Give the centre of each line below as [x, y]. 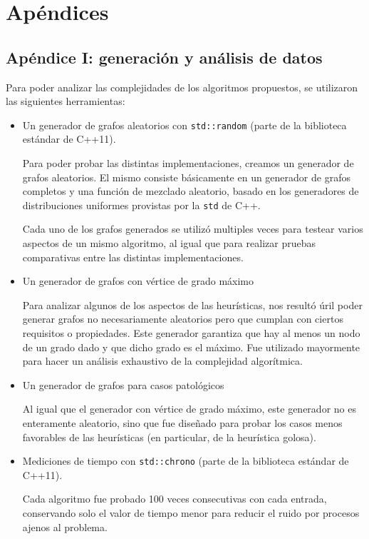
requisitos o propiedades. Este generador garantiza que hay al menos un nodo [191, 333]
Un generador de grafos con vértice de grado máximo [138, 281]
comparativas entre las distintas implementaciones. [133, 257]
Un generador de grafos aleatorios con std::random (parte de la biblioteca [184, 125]
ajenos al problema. [65, 527]
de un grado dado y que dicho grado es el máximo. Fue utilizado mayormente [191, 347]
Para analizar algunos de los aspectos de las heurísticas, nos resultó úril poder [192, 304]
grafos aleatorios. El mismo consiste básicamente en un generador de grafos [186, 177]
